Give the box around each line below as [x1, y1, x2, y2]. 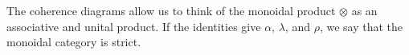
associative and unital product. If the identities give [6, 18, 261, 34]
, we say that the [319, 18, 403, 34]
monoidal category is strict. [6, 33, 141, 50]
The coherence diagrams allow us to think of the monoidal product [6, 2, 336, 18]
